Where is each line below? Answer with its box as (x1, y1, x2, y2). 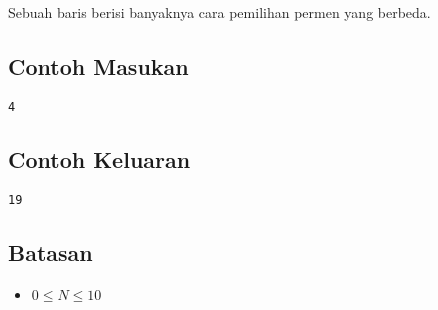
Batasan (8, 236, 93, 267)
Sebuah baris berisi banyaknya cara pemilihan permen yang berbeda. (8, 2, 431, 22)
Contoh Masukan (8, 50, 189, 81)
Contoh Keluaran (8, 143, 191, 174)
